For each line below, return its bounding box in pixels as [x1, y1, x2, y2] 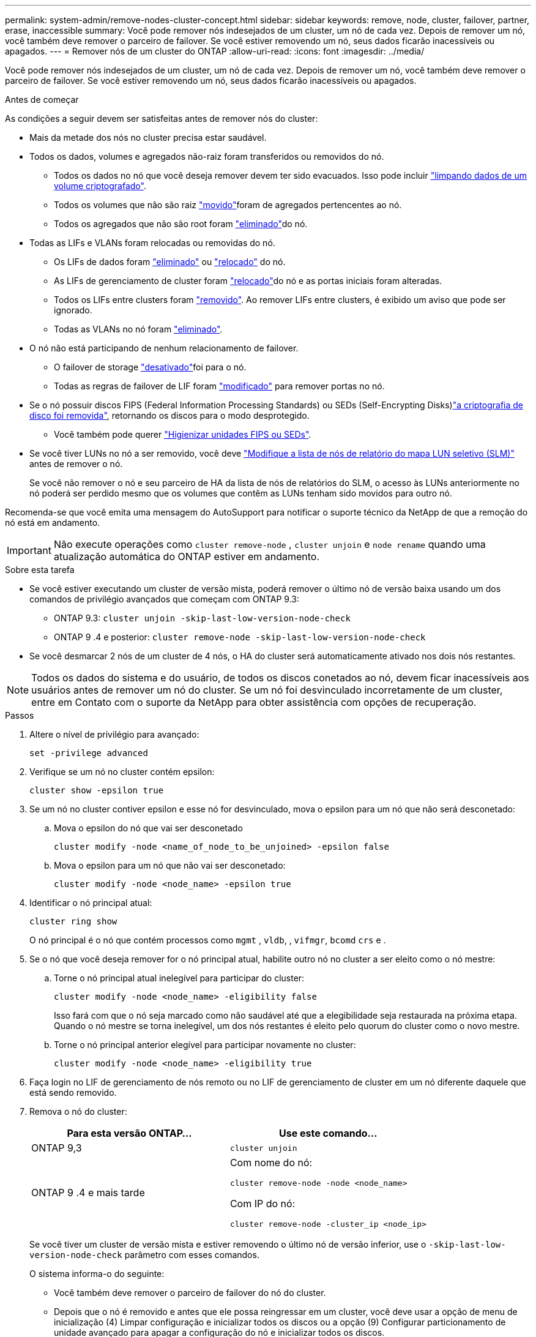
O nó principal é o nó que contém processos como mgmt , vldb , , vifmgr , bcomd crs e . [29, 935, 386, 945]
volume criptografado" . [54, 181, 146, 191]
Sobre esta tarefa [5, 564, 75, 575]
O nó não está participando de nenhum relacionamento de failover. [29, 343, 299, 353]
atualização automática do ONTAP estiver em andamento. [53, 550, 320, 563]
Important [7, 544, 51, 556]
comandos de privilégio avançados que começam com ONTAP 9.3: [29, 594, 299, 604]
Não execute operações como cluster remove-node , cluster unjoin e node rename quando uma [53, 538, 486, 550]
